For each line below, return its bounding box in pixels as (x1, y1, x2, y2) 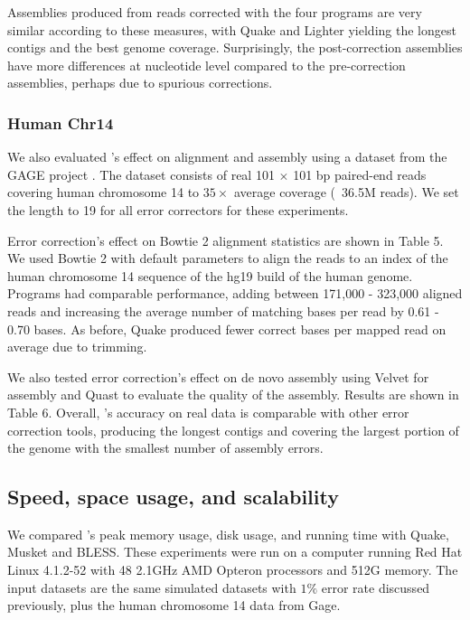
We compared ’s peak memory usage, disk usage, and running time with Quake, (7, 524, 449, 543)
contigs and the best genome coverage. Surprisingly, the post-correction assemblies (7, 38, 463, 57)
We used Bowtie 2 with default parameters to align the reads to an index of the (7, 249, 448, 268)
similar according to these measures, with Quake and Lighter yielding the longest (7, 20, 456, 39)
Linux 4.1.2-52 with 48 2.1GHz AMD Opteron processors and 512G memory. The (7, 560, 458, 579)
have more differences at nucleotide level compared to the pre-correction (7, 55, 406, 74)
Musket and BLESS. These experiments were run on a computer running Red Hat (7, 542, 463, 561)
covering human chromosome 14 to (7, 183, 200, 202)
